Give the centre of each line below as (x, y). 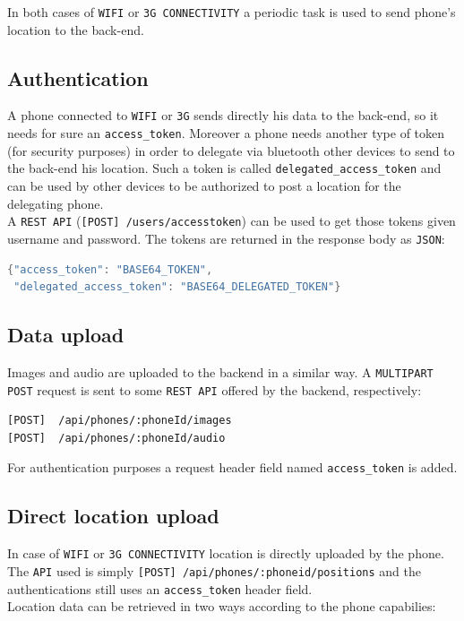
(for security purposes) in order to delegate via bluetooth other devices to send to (231, 150)
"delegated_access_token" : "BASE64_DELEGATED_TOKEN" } (177, 287)
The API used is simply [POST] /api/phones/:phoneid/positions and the (214, 570)
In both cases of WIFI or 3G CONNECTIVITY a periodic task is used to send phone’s (232, 12)
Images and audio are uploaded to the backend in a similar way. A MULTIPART (220, 371)
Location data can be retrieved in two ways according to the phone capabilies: (222, 606)
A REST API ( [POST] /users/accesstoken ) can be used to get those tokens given (232, 221)
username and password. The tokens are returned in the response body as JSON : (226, 238)
